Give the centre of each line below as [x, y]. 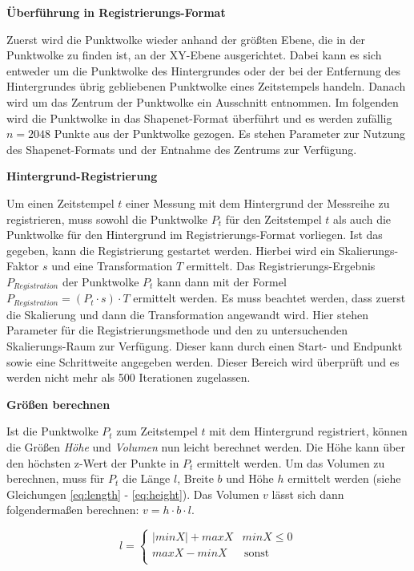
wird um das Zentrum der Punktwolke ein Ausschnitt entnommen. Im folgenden [203, 101]
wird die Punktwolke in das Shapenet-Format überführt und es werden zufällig [199, 117]
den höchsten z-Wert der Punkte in [93, 462]
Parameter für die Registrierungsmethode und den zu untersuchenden [177, 330]
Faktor [23, 266]
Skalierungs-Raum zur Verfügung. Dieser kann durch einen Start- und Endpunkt [205, 346]
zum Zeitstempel [157, 431]
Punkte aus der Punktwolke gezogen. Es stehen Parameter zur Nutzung [229, 134]
